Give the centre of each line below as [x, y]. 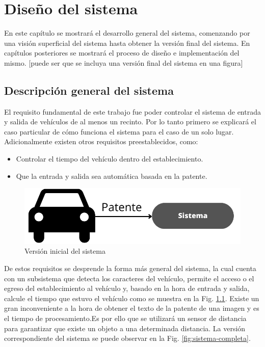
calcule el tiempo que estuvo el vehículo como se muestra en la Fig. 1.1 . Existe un [132, 298]
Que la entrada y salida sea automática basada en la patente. [112, 176]
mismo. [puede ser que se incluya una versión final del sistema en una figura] [124, 62]
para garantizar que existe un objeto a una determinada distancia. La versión [125, 328]
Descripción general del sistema [89, 90]
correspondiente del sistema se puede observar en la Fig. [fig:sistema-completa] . [127, 338]
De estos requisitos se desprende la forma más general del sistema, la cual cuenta [130, 268]
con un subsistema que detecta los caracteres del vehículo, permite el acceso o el [129, 278]
